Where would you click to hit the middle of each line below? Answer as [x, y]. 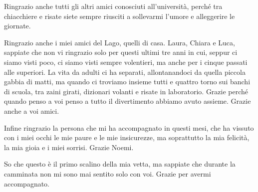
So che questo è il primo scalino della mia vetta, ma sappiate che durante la [120, 164]
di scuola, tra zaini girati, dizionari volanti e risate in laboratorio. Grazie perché [126, 91]
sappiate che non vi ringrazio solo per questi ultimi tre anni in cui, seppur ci [121, 52]
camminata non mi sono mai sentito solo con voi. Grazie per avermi [108, 173]
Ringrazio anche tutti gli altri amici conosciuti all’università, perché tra [113, 6]
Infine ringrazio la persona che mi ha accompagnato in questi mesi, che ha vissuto [129, 127]
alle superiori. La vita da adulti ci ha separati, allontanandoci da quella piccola [125, 72]
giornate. [17, 26]
